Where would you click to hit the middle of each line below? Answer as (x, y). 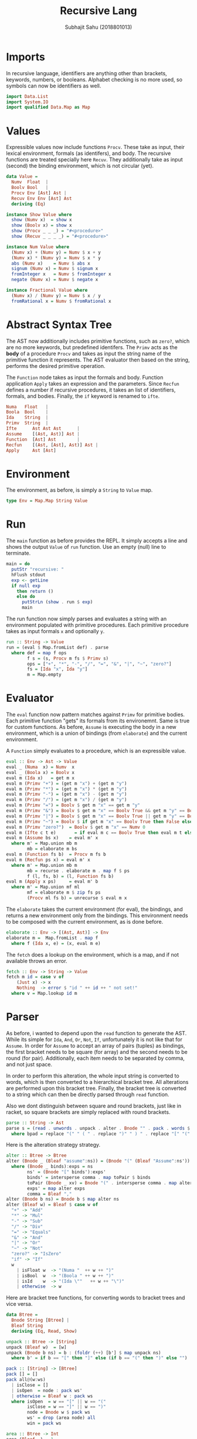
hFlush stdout (28, 575)
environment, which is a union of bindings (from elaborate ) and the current (97, 733)
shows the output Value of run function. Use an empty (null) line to (86, 547)
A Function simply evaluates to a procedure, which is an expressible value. (96, 751)
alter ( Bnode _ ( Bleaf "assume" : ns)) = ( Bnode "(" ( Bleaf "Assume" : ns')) (98, 1161)
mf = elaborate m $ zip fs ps (64, 893)
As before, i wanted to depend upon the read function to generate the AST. (96, 1033)
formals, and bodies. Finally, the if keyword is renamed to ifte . (83, 396)
